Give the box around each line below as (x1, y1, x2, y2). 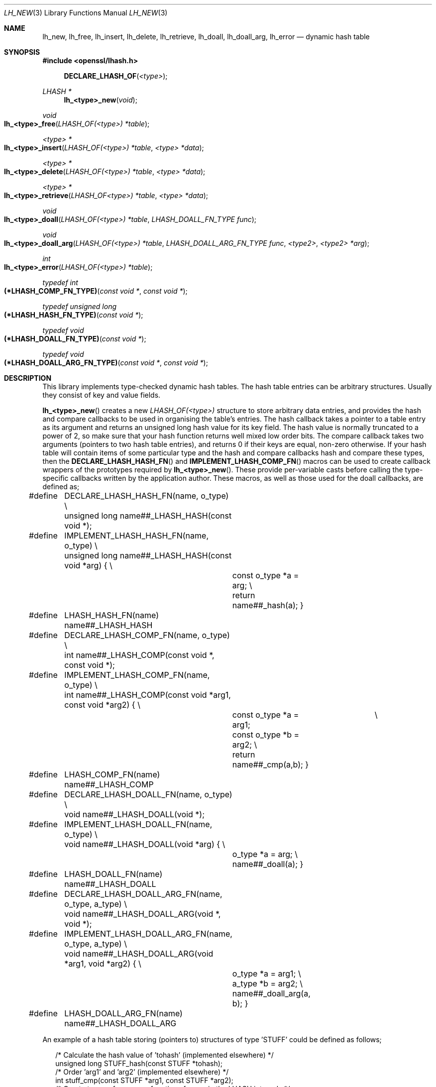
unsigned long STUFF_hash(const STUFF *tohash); (55, 1059, 223, 1068)
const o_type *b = (232, 730, 300, 740)
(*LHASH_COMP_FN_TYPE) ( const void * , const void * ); (4, 287, 188, 295)
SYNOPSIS (4, 48, 40, 56)
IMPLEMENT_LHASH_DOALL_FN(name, (64, 819, 213, 829)
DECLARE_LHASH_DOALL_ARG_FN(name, (64, 889, 222, 899)
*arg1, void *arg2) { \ (64, 959, 141, 969)
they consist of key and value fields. (42, 391, 161, 399)
